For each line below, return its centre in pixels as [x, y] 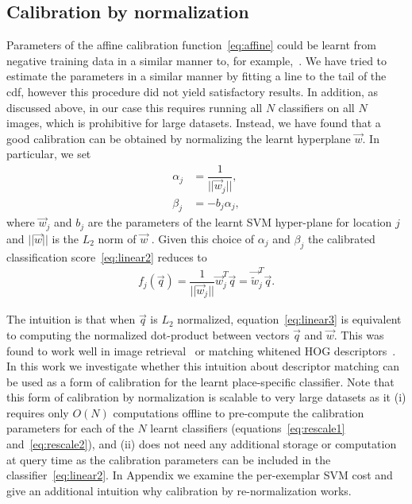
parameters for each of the [70, 428]
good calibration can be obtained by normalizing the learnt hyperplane [179, 138]
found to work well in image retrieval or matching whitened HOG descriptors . [201, 350]
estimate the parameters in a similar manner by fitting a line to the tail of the [196, 76]
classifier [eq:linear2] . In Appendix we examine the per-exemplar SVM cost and [200, 475]
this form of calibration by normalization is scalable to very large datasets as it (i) [206, 397]
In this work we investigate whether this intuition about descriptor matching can [203, 366]
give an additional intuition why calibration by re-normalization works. [179, 490]
